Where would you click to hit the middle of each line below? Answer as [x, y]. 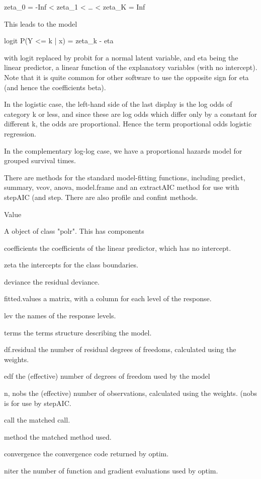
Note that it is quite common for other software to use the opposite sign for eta [126, 77]
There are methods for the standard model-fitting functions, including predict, [125, 177]
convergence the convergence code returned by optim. [86, 454]
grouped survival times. [40, 160]
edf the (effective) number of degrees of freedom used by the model [107, 376]
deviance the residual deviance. [52, 281]
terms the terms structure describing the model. [78, 332]
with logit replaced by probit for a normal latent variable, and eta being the [121, 57]
